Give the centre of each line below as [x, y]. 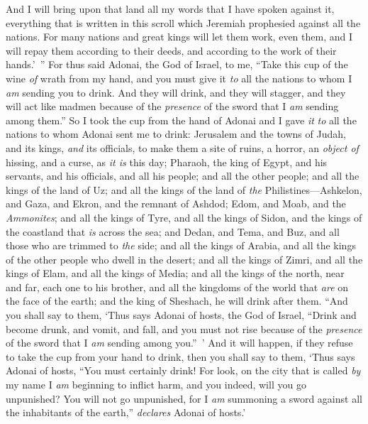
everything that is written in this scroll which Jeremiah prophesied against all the [183, 22]
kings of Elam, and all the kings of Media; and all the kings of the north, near [175, 273]
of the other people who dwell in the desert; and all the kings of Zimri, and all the [184, 259]
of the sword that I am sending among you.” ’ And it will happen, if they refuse [179, 343]
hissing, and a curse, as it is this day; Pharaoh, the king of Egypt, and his [167, 162]
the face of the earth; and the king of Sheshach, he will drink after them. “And [177, 301]
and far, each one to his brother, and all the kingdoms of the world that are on [177, 287]
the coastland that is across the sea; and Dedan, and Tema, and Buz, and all [173, 231]
